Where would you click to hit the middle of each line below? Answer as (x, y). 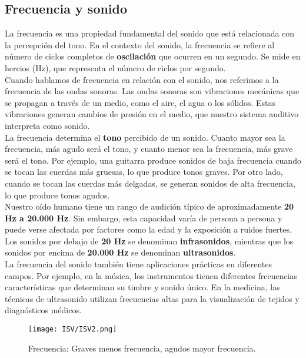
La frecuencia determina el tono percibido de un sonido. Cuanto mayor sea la (145, 137)
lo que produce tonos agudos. (57, 195)
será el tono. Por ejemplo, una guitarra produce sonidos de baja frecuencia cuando (153, 160)
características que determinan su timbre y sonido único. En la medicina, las (142, 287)
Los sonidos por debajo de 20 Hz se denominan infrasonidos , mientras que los (149, 241)
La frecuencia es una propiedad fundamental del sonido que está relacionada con (150, 33)
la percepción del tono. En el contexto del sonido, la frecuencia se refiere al (140, 44)
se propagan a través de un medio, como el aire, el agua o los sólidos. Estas (140, 102)
